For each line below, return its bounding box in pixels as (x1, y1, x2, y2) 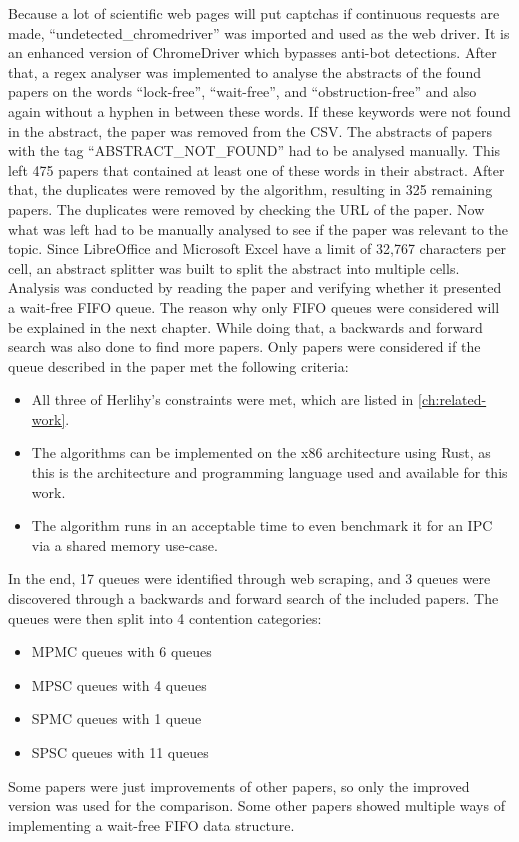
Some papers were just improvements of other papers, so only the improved (8, 775, 470, 796)
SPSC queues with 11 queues (31, 742, 209, 762)
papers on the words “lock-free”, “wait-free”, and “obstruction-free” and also (8, 81, 477, 102)
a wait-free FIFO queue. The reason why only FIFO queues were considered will (8, 296, 500, 317)
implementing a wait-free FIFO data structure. (8, 814, 295, 835)
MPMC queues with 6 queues (31, 641, 212, 662)
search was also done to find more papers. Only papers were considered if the (8, 336, 481, 357)
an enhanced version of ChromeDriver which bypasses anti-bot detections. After (8, 42, 497, 63)
